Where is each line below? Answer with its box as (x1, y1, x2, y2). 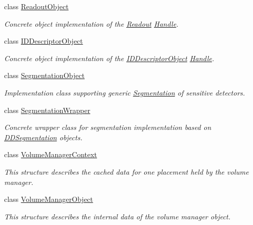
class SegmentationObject (4, 70, 85, 81)
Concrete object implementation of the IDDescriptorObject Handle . (4, 52, 215, 63)
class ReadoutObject (4, 1, 69, 11)
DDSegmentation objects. (4, 132, 83, 142)
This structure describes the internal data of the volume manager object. (4, 211, 231, 221)
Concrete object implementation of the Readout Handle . (4, 18, 179, 29)
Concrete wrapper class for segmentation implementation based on (4, 122, 211, 133)
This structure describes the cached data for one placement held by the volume (4, 166, 249, 177)
